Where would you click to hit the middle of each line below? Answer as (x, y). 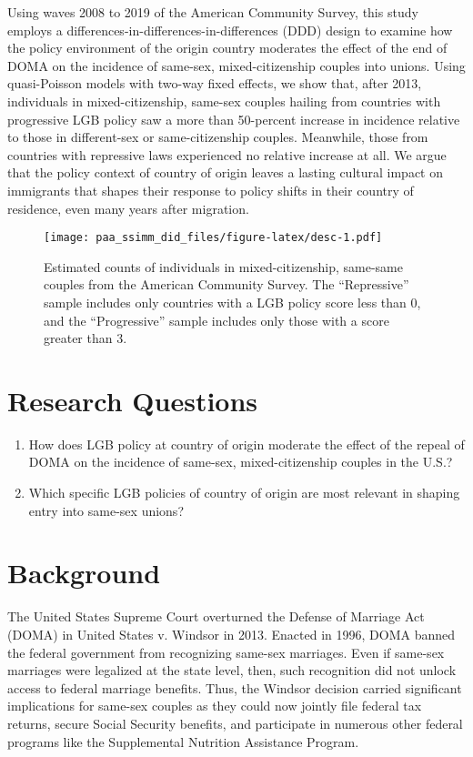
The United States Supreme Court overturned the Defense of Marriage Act (216, 616)
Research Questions (133, 400)
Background (84, 573)
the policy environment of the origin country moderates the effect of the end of (227, 48)
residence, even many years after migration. (128, 208)
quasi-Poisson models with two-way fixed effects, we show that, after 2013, (215, 83)
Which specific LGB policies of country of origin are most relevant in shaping (244, 493)
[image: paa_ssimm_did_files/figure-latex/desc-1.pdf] (213, 238)
